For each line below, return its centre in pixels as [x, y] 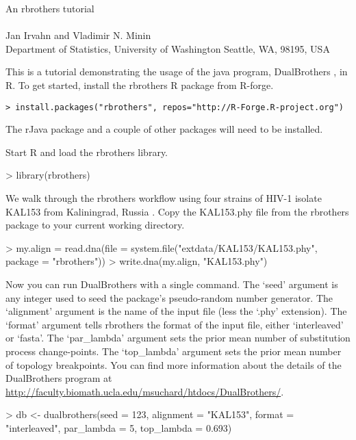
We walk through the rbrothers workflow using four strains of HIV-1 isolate [164, 198]
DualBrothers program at [59, 378]
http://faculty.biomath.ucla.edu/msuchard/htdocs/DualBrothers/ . [145, 391]
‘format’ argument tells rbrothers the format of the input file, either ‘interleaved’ [175, 324]
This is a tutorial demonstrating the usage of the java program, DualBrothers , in [177, 72]
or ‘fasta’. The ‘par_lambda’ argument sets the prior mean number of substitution [178, 338]
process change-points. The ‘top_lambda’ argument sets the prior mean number [174, 351]
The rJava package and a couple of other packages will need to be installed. [164, 129]
